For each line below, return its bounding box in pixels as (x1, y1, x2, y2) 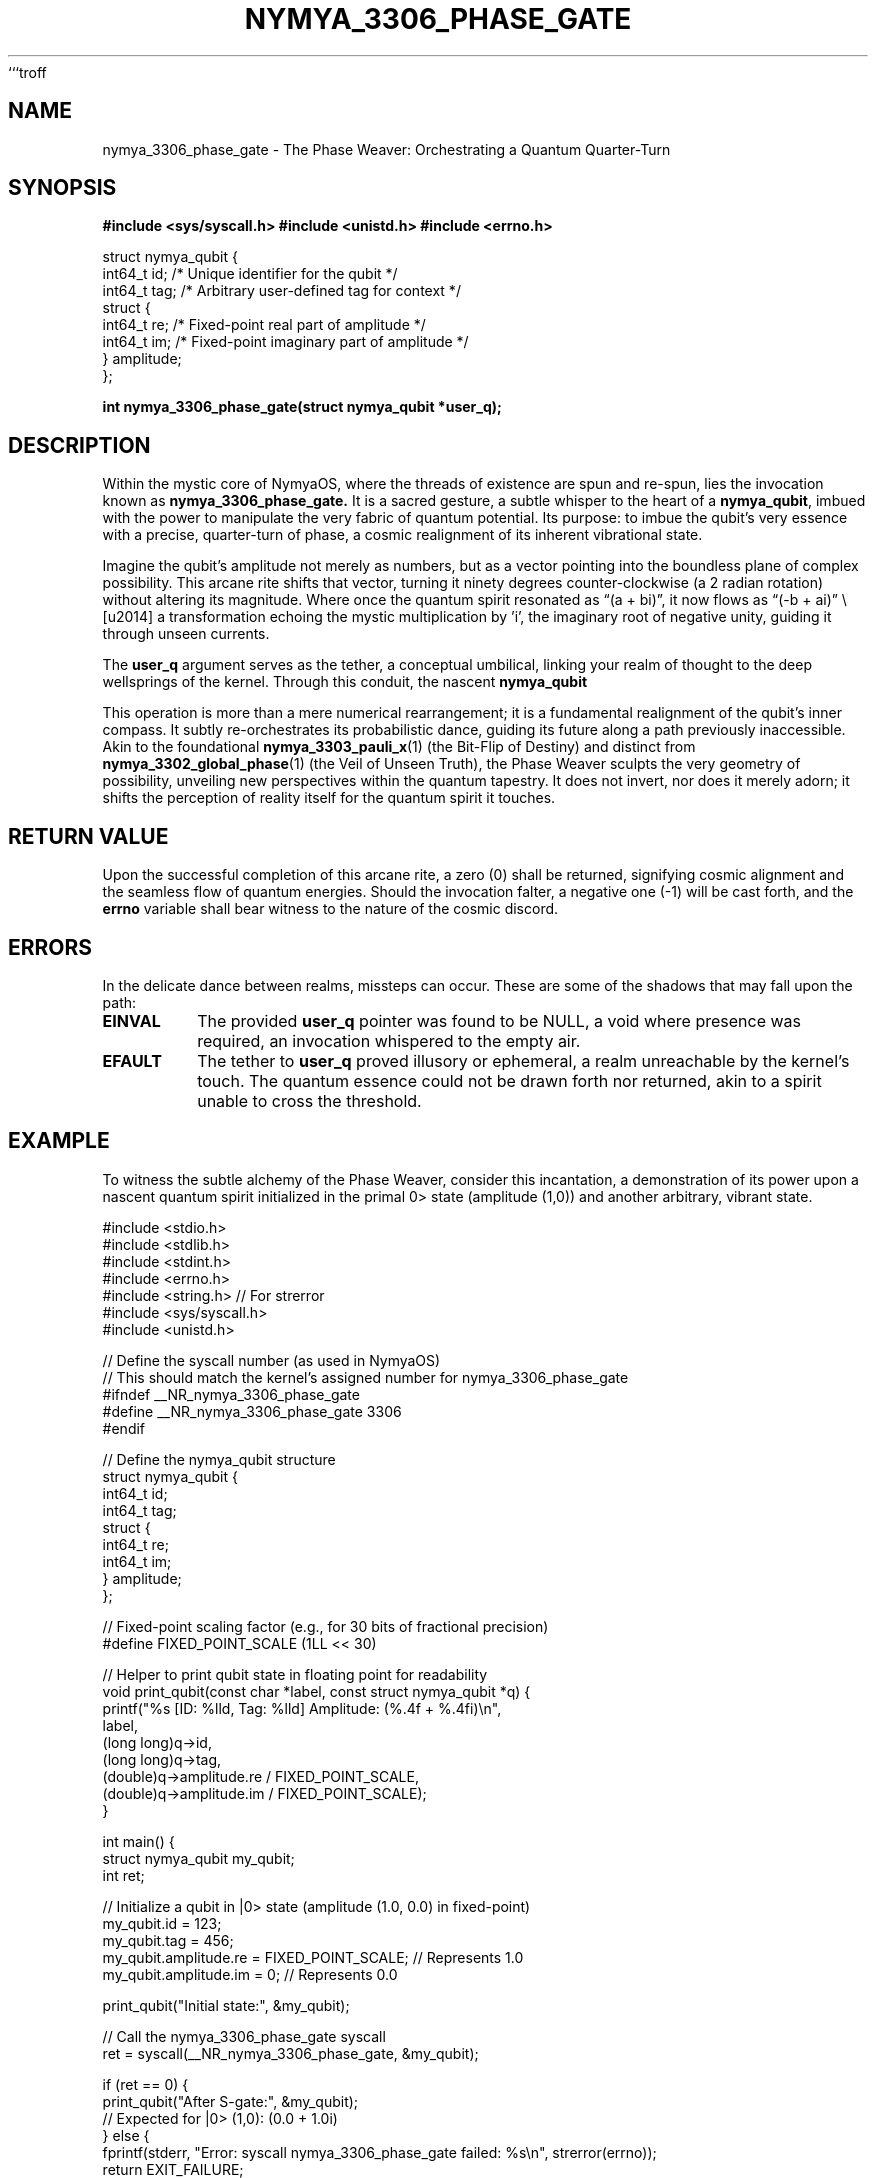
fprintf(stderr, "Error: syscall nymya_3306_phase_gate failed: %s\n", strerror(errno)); (102, 2143, 657, 2161)
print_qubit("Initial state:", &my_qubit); (102, 1996, 350, 2014)
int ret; (102, 1866, 145, 1884)
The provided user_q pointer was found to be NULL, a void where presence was (197, 1010, 801, 1031)
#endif (102, 1419, 146, 1437)
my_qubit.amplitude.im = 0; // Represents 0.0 (102, 1965, 398, 1983)
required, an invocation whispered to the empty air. (197, 1030, 581, 1051)
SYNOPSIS (8, 175, 117, 201)
